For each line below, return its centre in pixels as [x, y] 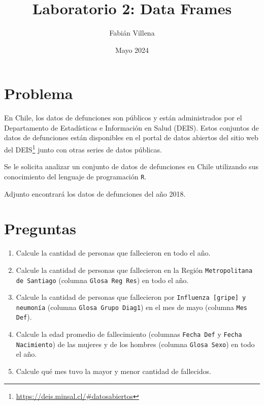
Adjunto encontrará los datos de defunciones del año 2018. [95, 193]
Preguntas [40, 228]
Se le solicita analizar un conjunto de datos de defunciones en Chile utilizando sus [131, 166]
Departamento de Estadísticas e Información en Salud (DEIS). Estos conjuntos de [131, 127]
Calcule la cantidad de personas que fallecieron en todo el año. [113, 253]
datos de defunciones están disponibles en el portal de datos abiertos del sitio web [131, 137]
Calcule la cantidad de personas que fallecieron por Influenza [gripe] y [131, 297]
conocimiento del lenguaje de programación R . [75, 176]
